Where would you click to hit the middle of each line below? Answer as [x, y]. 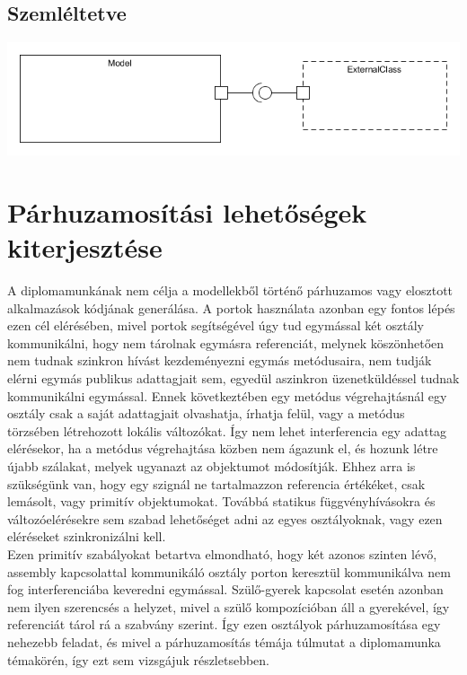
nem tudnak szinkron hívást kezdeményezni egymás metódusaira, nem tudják [220, 360]
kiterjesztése [85, 247]
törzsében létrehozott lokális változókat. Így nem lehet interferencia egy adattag [227, 430]
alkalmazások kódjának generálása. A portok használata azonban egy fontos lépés [231, 307]
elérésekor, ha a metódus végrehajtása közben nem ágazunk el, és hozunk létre [223, 448]
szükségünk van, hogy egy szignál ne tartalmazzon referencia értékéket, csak [216, 483]
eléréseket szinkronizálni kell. [87, 536]
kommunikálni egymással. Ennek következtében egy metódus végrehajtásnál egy [227, 395]
